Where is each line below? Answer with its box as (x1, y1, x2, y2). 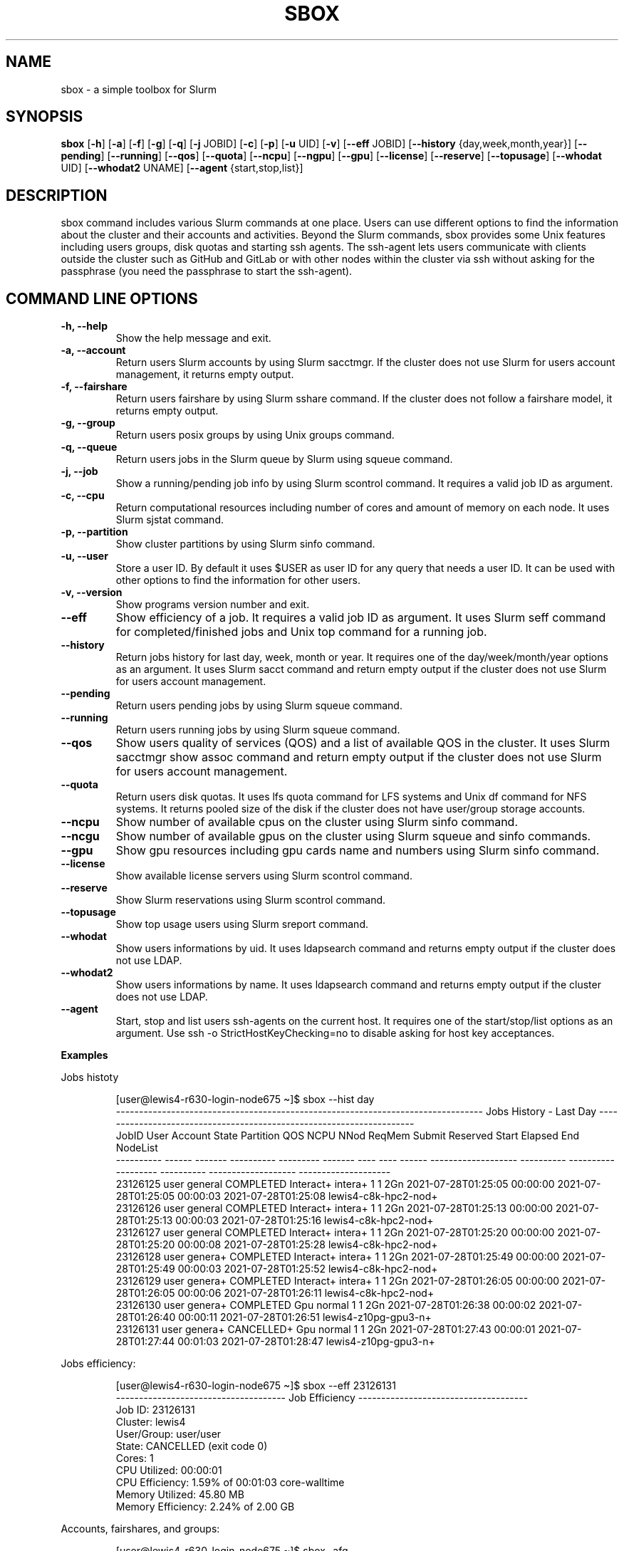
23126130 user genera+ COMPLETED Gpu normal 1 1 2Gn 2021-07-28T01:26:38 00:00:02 (115, 1299, 536, 1312)
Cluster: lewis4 (115, 1416, 186, 1429)
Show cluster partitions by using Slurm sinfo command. (115, 538, 375, 550)
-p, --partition (61, 526, 128, 538)
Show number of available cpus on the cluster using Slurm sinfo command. (115, 815, 519, 830)
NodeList (115, 1142, 158, 1154)
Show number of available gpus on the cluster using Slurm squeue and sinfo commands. (115, 829, 591, 844)
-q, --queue (61, 441, 118, 454)
